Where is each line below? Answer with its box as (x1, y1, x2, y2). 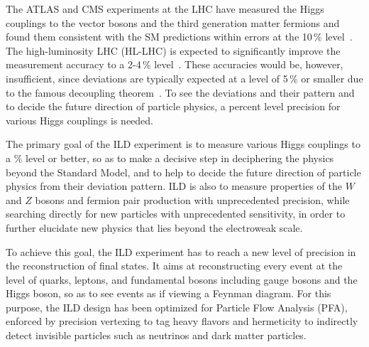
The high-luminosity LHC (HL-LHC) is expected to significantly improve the (6, 43, 341, 58)
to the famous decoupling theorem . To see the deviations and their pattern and (6, 85, 355, 100)
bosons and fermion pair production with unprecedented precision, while (35, 192, 350, 207)
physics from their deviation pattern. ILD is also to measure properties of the (6, 178, 342, 193)
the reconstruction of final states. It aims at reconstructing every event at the (6, 258, 343, 273)
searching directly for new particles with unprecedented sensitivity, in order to (6, 206, 346, 221)
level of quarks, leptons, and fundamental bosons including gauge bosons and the (6, 272, 358, 287)
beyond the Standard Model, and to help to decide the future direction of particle (6, 164, 361, 179)
